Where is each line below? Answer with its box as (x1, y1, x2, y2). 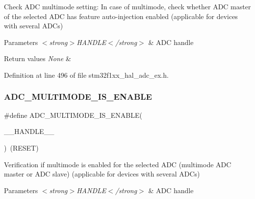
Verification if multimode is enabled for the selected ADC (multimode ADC (4, 159, 231, 169)
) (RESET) (4, 142, 39, 153)
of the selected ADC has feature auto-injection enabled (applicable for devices (4, 11, 238, 21)
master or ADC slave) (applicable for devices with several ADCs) (4, 169, 200, 179)
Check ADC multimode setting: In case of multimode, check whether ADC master (4, 1, 251, 11)
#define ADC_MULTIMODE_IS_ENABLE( (4, 110, 142, 120)
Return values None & (4, 53, 71, 64)
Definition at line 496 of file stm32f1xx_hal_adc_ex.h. (4, 69, 169, 80)
